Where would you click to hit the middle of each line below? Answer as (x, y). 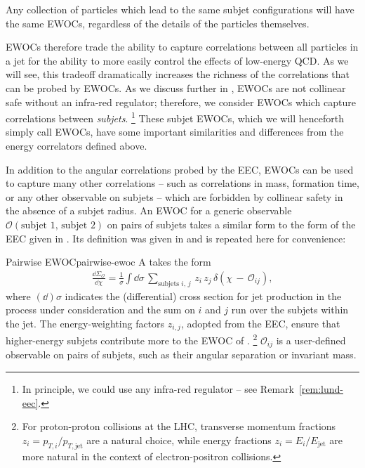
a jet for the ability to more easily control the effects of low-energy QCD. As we (177, 60)
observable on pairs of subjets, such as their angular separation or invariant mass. (181, 355)
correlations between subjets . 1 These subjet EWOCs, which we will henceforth (175, 117)
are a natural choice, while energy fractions (179, 440)
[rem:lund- (321, 388)
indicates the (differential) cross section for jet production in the (203, 295)
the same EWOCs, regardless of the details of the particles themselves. (158, 23)
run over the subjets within (290, 310)
